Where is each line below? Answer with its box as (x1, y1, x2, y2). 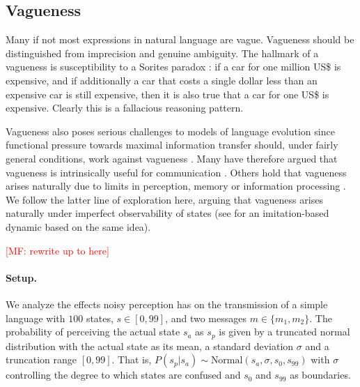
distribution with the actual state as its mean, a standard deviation (6, 338, 294, 353)
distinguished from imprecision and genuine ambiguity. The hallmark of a (6, 45, 319, 60)
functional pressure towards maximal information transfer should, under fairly (6, 137, 338, 152)
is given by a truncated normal (219, 324, 350, 339)
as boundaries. (290, 367, 351, 382)
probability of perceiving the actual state (6, 324, 180, 339)
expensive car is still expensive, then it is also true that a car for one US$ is (6, 86, 329, 101)
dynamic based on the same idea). (6, 219, 151, 234)
